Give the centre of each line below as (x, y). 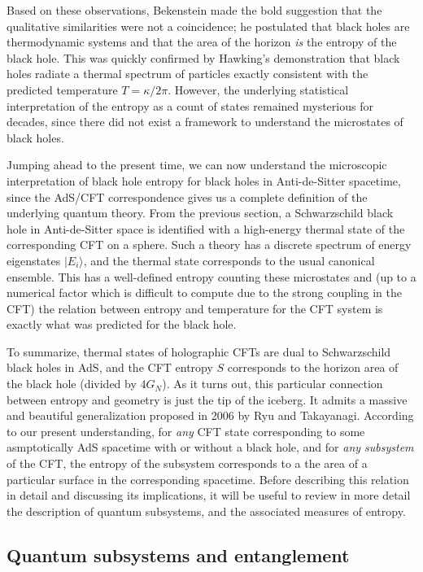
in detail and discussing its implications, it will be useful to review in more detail (209, 495)
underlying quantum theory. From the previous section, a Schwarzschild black (200, 213)
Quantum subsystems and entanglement (178, 555)
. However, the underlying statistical (258, 89)
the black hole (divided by (72, 384)
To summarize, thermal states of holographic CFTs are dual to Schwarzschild (199, 351)
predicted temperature (62, 89)
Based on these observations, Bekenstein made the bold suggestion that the (194, 10)
